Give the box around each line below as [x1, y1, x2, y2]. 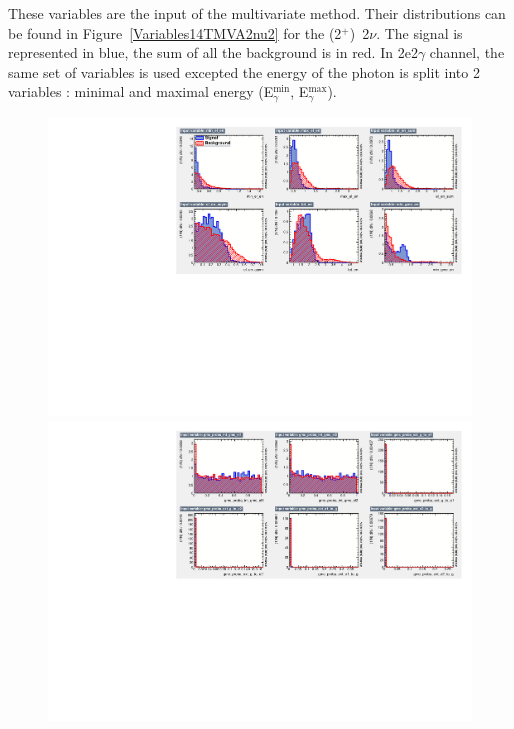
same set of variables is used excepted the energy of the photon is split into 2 [8, 61, 480, 82]
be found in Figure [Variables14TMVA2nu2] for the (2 [8, 22, 342, 43]
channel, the [429, 42, 505, 63]
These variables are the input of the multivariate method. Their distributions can [8, 3, 506, 23]
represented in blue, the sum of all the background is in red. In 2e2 [8, 42, 418, 63]
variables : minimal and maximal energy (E [8, 81, 274, 102]
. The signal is [376, 22, 463, 43]
